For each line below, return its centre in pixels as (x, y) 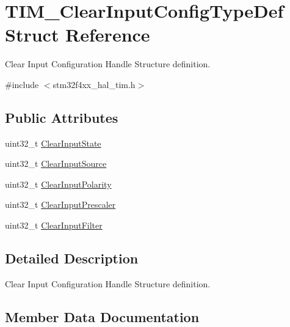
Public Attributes (62, 117)
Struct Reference (78, 35)
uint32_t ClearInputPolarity (58, 184)
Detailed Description (72, 258)
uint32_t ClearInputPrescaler (60, 204)
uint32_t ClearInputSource (56, 163)
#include (22, 84)
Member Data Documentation (102, 316)
